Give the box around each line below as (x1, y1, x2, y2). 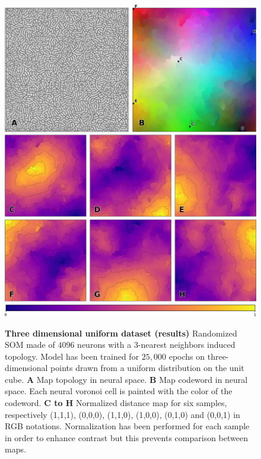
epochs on (168, 350, 205, 362)
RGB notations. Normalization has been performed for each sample (5, 420, 250, 432)
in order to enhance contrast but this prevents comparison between (5, 431, 248, 444)
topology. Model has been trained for (5, 350, 139, 362)
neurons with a (77, 338, 132, 351)
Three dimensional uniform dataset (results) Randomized (5, 326, 237, 339)
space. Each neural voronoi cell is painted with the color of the (5, 385, 233, 397)
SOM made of (5, 338, 55, 351)
